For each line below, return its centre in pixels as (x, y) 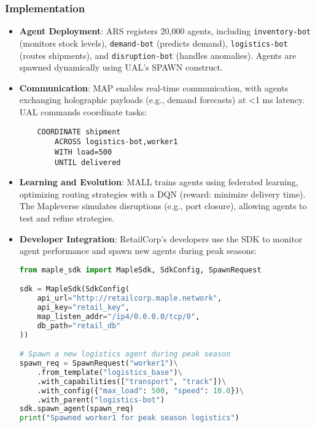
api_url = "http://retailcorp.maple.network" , (130, 298)
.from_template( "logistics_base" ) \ (110, 372)
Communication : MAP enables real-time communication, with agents (154, 87)
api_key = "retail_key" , (83, 308)
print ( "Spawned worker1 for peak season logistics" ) (129, 418)
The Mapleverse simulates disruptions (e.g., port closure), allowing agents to (163, 206)
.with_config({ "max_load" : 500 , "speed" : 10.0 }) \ (140, 390)
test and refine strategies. (67, 217)
